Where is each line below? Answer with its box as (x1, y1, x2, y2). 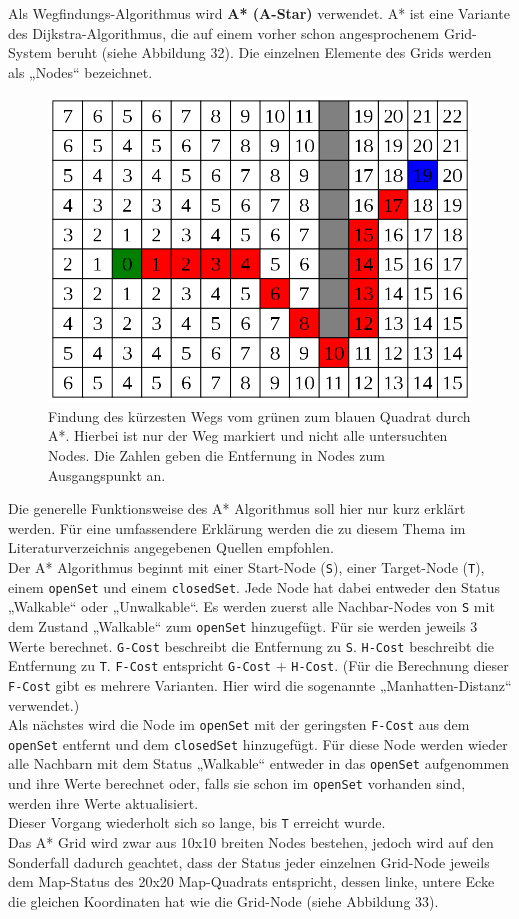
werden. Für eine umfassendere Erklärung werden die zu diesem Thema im (8, 517, 466, 538)
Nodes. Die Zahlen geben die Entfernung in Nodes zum (48, 444, 385, 465)
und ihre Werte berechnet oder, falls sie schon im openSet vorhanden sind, (8, 773, 466, 794)
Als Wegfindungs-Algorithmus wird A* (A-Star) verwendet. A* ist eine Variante (8, 3, 510, 23)
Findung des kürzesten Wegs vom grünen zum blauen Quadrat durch (48, 405, 471, 426)
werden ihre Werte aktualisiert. (8, 792, 199, 813)
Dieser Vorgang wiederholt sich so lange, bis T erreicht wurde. (8, 812, 386, 833)
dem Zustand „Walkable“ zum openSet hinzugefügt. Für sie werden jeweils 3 (8, 615, 478, 636)
